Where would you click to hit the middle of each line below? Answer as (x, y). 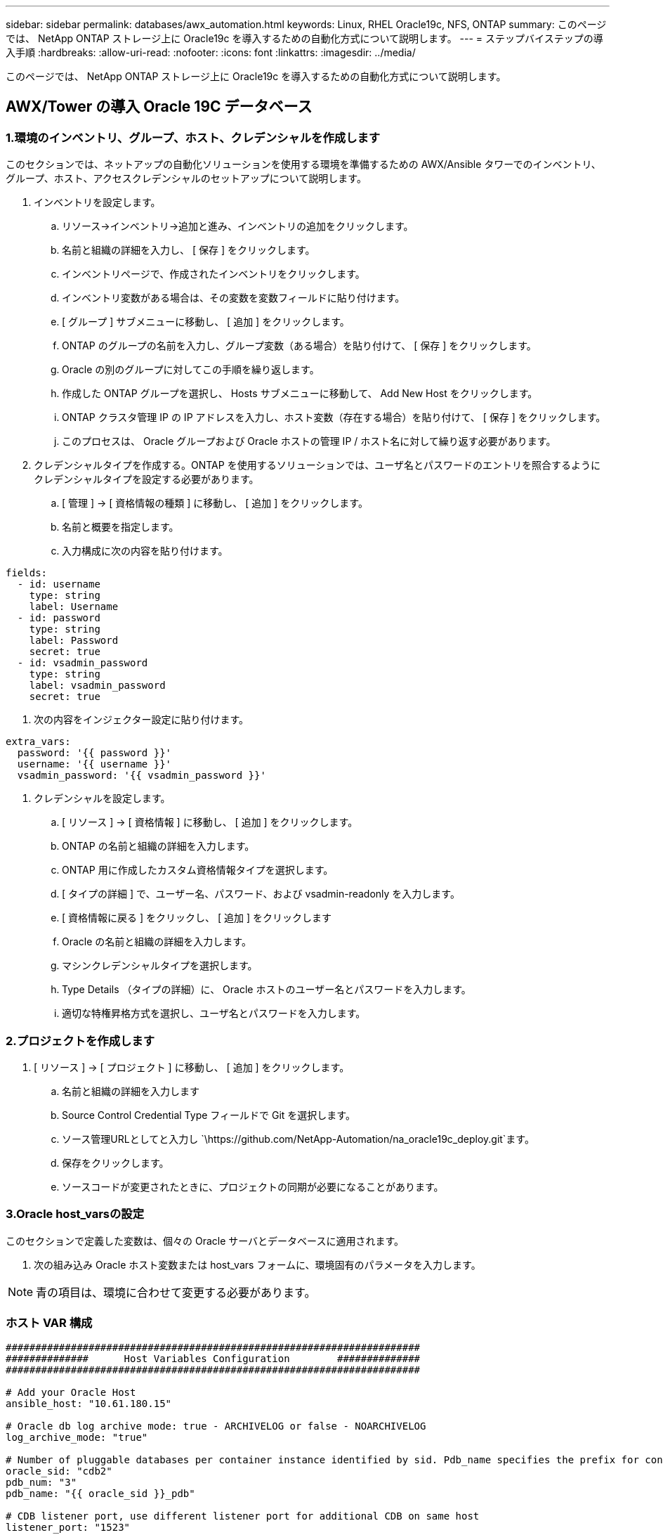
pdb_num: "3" (41, 1483)
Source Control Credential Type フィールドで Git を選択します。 (209, 1115)
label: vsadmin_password (97, 686)
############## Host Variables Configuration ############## (213, 1359)
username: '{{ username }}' (94, 764)
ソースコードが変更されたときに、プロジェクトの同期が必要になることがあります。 (253, 1186)
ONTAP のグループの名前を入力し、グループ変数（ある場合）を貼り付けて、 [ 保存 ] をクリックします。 (299, 346)
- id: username (59, 584)
